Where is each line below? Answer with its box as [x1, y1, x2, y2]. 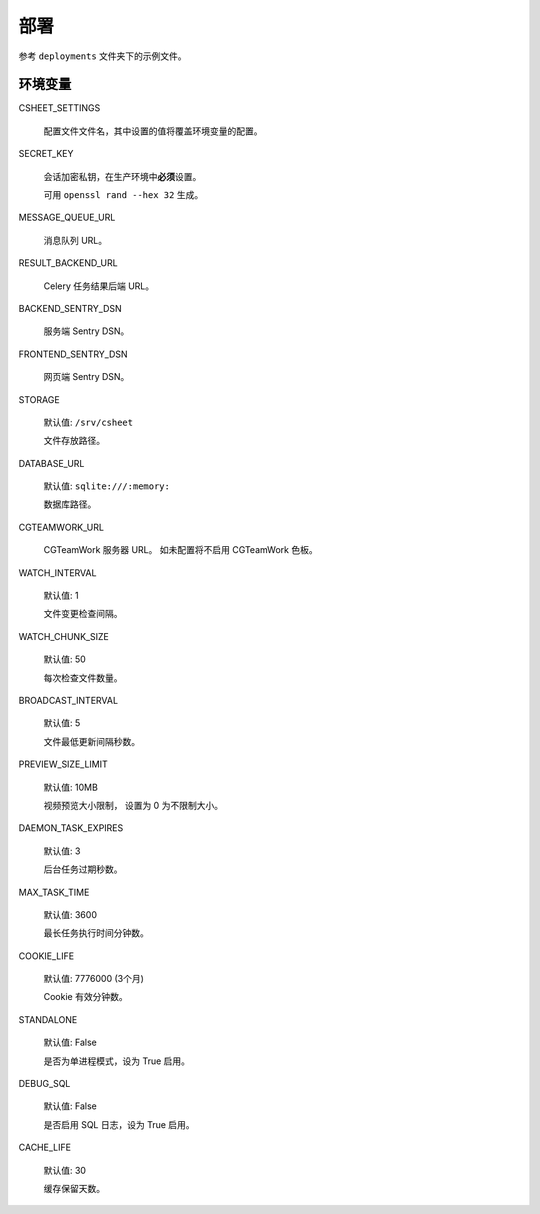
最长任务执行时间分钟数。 [43, 927, 149, 939]
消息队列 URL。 [43, 234, 108, 246]
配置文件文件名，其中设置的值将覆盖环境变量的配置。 [43, 125, 263, 137]
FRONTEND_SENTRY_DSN [18, 348, 129, 360]
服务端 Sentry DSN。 [43, 325, 130, 337]
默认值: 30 [43, 1164, 87, 1176]
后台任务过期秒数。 [43, 863, 123, 875]
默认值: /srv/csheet [43, 416, 134, 428]
